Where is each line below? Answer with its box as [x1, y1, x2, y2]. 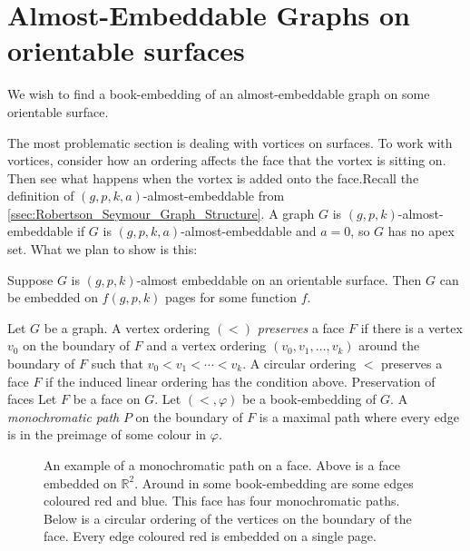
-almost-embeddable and [181, 221, 317, 241]
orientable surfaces [7, 32, 245, 69]
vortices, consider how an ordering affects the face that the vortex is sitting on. [7, 151, 446, 170]
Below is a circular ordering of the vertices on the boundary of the [44, 508, 412, 527]
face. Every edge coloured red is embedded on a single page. [44, 526, 377, 546]
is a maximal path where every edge [259, 407, 460, 426]
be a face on [73, 389, 141, 408]
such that [91, 354, 143, 373]
